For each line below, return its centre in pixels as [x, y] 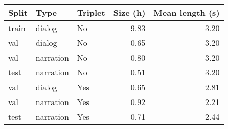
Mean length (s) [187, 12]
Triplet [91, 12]
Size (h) [129, 12]
